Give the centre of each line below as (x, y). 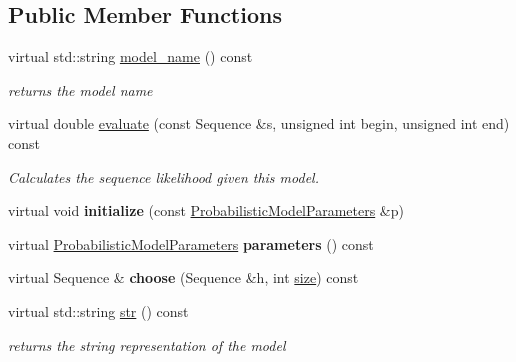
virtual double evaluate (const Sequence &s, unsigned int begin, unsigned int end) (259, 123)
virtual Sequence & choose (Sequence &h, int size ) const (183, 277)
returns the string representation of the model (147, 344)
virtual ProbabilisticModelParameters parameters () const (191, 243)
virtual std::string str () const (98, 310)
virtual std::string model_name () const (130, 56)
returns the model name (80, 89)
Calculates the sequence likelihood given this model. (163, 176)
